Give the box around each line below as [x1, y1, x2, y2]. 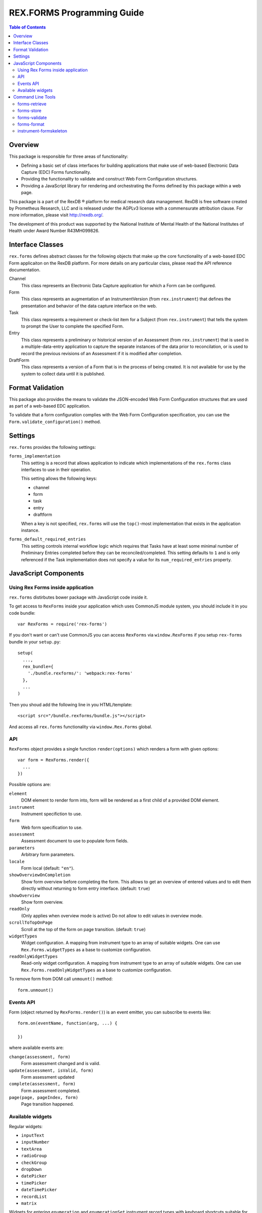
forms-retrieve [17, 101, 47, 107]
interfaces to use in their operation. [21, 466, 92, 473]
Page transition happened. [21, 1101, 74, 1107]
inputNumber [21, 1139, 49, 1145]
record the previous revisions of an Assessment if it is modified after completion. [21, 350, 182, 356]
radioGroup [21, 1153, 47, 1159]
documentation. [9, 267, 41, 273]
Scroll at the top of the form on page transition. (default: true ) [21, 926, 146, 932]
